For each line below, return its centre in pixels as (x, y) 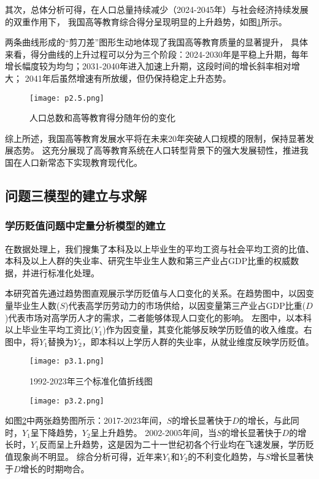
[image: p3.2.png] (67, 401)
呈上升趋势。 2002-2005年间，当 (153, 432)
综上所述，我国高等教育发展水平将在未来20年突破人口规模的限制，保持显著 (155, 138)
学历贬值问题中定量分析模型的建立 (85, 226)
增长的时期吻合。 (55, 468)
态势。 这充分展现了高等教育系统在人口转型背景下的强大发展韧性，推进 (156, 150)
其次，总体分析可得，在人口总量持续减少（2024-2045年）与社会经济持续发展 (157, 9)
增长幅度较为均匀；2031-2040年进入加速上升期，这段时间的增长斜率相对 (148, 66)
